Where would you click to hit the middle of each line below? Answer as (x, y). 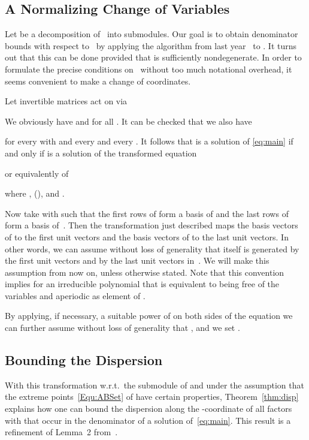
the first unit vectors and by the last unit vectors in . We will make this (137, 260)
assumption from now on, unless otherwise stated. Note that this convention (145, 272)
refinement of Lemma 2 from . (61, 432)
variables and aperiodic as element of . (75, 295)
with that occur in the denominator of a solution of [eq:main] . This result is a (148, 420)
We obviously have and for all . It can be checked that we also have (128, 121)
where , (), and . (35, 193)
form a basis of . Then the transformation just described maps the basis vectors (152, 225)
